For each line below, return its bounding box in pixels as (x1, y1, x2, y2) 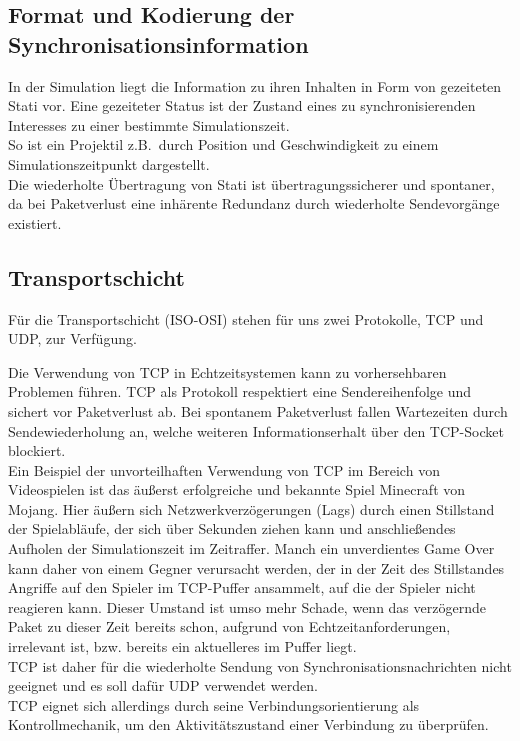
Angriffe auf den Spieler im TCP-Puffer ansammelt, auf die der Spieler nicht (8, 577, 476, 598)
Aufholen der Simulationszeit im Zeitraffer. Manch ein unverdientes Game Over (8, 538, 495, 559)
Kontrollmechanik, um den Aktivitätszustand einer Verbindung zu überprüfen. (8, 714, 489, 735)
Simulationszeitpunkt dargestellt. (8, 153, 210, 174)
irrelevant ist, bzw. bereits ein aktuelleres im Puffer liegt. (8, 636, 357, 657)
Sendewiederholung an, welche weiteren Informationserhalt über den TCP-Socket (8, 420, 504, 441)
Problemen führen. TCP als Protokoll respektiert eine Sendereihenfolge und (8, 381, 472, 402)
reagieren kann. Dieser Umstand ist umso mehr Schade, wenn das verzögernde (8, 596, 486, 617)
